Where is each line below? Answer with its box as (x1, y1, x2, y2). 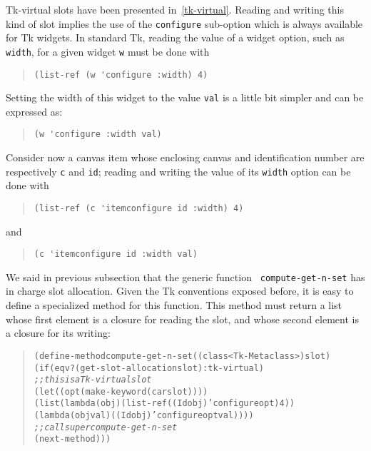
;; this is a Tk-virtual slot (34, 375, 152, 385)
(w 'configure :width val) (34, 129, 162, 140)
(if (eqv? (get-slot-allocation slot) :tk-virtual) (34, 363, 264, 373)
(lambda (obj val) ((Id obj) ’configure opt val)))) (34, 410, 254, 421)
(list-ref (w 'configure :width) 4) (34, 69, 208, 80)
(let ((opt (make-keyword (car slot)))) (34, 386, 208, 397)
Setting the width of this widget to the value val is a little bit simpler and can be (6, 90, 364, 105)
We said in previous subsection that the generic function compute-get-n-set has (6, 269, 365, 284)
